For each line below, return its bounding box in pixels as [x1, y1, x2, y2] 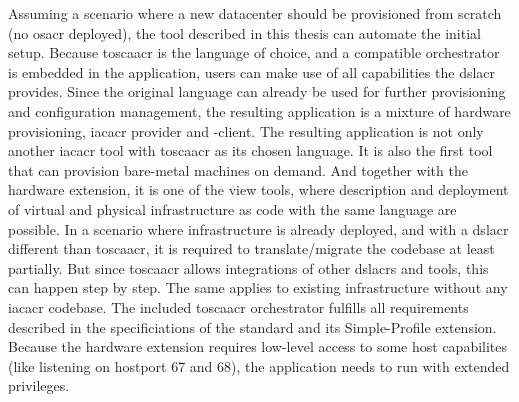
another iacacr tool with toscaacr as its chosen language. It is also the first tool [8, 140, 493, 161]
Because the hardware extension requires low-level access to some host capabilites [8, 336, 508, 357]
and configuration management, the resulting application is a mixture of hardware [8, 100, 511, 121]
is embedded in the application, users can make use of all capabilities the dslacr [8, 61, 496, 82]
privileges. [8, 375, 70, 396]
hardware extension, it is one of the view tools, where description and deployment [8, 179, 509, 200]
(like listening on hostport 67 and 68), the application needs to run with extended [8, 355, 510, 376]
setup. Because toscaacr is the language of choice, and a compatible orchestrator [8, 42, 500, 63]
